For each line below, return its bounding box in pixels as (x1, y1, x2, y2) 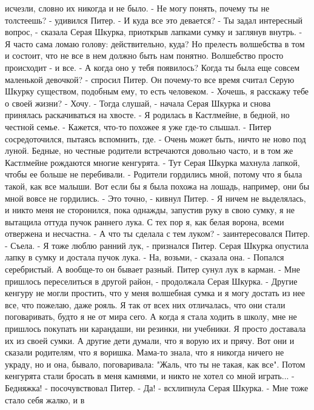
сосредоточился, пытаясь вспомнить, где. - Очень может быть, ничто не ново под (5, 132, 306, 145)
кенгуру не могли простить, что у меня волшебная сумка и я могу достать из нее (5, 286, 305, 299)
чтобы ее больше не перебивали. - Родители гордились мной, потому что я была (5, 168, 302, 180)
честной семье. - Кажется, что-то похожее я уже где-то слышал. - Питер (5, 120, 272, 133)
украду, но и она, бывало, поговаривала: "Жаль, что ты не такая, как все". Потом (5, 357, 306, 370)
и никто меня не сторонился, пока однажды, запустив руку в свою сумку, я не (5, 203, 295, 216)
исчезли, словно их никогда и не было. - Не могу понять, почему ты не (5, 2, 270, 14)
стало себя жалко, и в (5, 393, 85, 406)
